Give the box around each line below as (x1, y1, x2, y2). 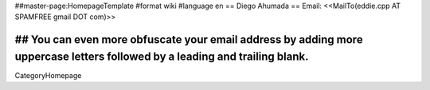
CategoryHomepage (14, 70, 82, 80)
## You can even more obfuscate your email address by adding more (14, 33, 363, 47)
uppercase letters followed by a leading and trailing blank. (14, 49, 309, 63)
